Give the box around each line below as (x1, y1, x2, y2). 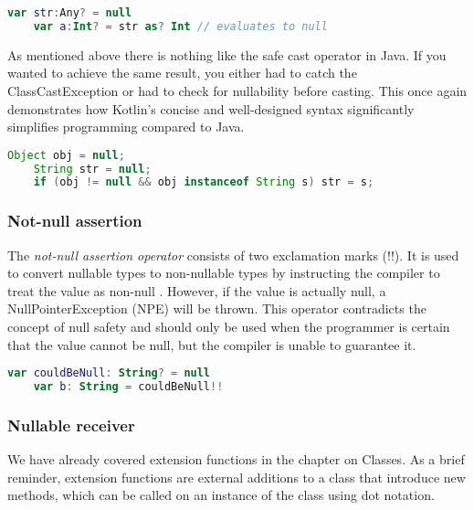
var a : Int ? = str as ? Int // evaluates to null (33, 19, 328, 33)
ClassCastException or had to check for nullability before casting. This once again (7, 80, 468, 100)
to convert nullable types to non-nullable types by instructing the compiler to (7, 263, 440, 282)
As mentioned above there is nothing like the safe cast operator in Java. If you (7, 45, 447, 64)
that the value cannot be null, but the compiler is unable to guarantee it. (7, 335, 416, 354)
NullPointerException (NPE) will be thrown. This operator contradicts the (7, 299, 427, 318)
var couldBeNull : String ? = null (7, 367, 211, 380)
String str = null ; (33, 162, 152, 175)
